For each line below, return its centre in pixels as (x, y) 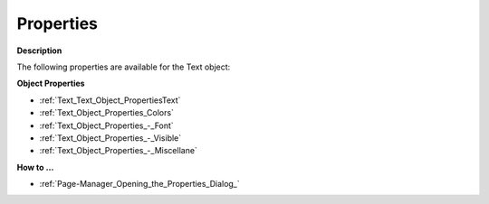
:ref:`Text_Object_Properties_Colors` (106, 113)
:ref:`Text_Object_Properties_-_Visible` (110, 138)
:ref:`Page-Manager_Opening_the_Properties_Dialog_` (139, 184)
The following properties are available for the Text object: (124, 67)
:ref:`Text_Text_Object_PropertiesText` (110, 100)
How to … (35, 167)
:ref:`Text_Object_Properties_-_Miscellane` (119, 151)
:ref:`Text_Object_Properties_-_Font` (106, 125)
